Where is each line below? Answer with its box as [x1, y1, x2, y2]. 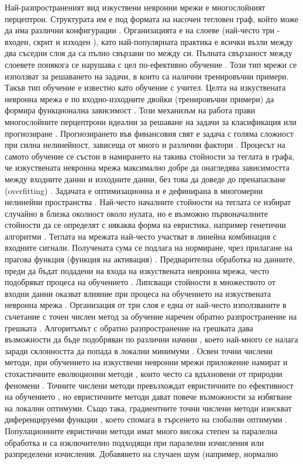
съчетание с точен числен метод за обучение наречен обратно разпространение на [5, 310, 297, 323]
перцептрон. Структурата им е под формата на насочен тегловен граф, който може [5, 12, 299, 25]
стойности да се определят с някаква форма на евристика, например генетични [5, 219, 286, 231]
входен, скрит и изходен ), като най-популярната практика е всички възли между [5, 35, 293, 47]
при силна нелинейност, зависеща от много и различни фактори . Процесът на [5, 138, 285, 151]
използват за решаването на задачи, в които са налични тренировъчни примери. [5, 70, 289, 82]
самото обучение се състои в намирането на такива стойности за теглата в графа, [5, 150, 295, 162]
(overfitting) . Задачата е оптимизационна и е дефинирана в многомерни [5, 184, 263, 196]
